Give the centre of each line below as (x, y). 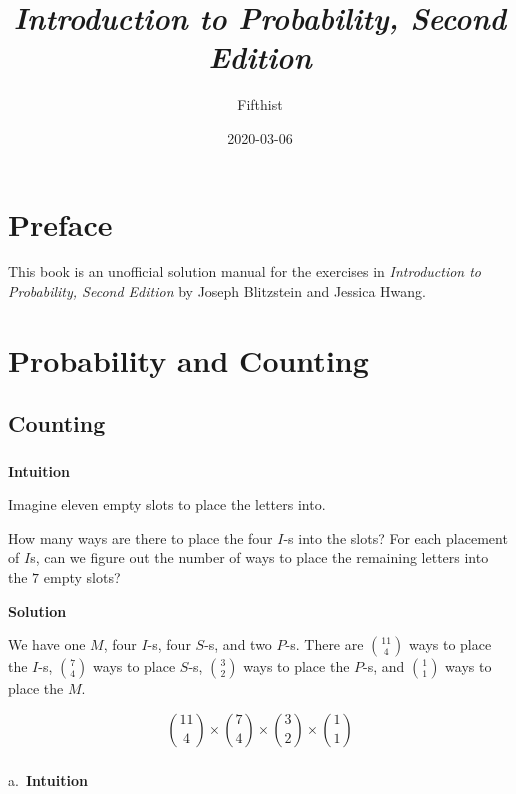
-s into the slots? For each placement (395, 537)
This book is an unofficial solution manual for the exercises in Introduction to (245, 271)
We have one (47, 644)
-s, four (169, 644)
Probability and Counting (188, 359)
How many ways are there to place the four (140, 537)
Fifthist (260, 104)
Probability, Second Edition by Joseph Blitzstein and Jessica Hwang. (217, 291)
